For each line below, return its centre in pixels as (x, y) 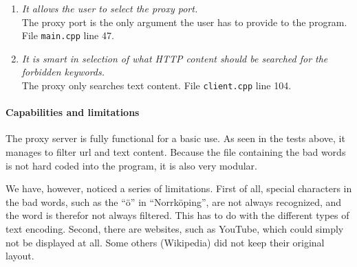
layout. (20, 256)
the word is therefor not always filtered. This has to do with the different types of (177, 215)
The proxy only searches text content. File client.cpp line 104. (156, 85)
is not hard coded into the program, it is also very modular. (132, 165)
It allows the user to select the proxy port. (110, 8)
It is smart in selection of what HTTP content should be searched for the (175, 58)
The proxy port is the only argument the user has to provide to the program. (184, 22)
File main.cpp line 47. (68, 35)
